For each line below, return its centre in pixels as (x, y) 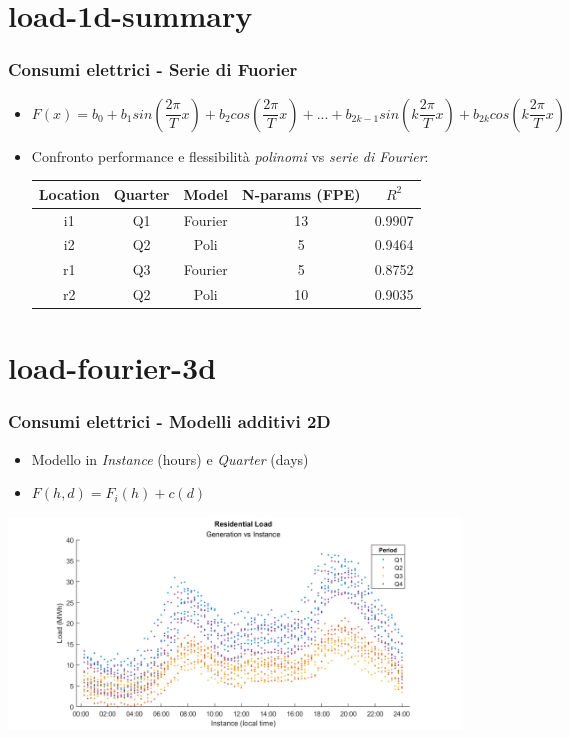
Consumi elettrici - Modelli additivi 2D (169, 421)
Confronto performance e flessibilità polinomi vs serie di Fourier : (230, 155)
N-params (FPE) (301, 193)
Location (69, 193)
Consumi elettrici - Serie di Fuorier (153, 69)
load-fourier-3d (112, 367)
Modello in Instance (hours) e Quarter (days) (170, 458)
